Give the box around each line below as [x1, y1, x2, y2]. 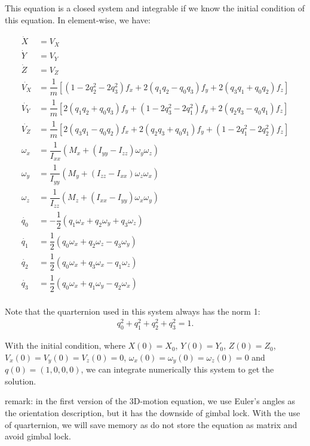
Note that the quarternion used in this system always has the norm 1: [5, 304, 260, 317]
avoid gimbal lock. [5, 430, 71, 442]
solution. [5, 374, 36, 387]
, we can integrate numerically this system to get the [81, 363, 274, 376]
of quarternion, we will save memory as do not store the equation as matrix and [5, 418, 297, 430]
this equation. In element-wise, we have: [5, 13, 151, 26]
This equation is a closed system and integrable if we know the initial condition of [5, 2, 305, 14]
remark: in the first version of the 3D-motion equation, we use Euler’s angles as [5, 395, 295, 407]
